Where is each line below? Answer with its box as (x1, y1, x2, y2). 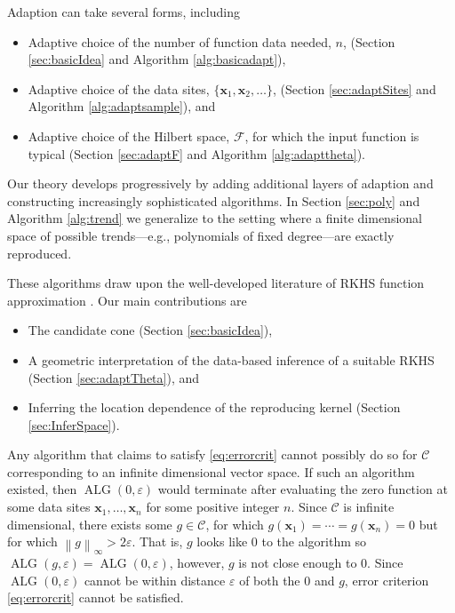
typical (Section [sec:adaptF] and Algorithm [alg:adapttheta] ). (28, 144, 365, 163)
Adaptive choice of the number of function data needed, (28, 32, 331, 51)
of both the (239, 570, 300, 589)
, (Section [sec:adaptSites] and (272, 79, 436, 98)
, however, (169, 553, 225, 572)
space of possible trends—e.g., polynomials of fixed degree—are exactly (7, 226, 395, 244)
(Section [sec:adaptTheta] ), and (28, 368, 200, 386)
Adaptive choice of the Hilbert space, (28, 126, 230, 145)
